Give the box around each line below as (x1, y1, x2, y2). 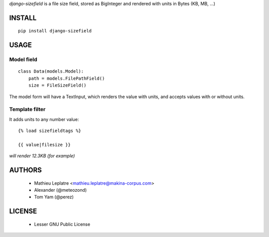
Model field (9, 56, 37, 63)
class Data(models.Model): (18, 69, 84, 74)
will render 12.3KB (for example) (9, 153, 75, 159)
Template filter (9, 106, 46, 113)
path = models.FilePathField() (28, 75, 105, 81)
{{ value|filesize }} (18, 142, 71, 147)
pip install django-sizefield (18, 28, 92, 34)
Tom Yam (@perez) (34, 194, 74, 200)
